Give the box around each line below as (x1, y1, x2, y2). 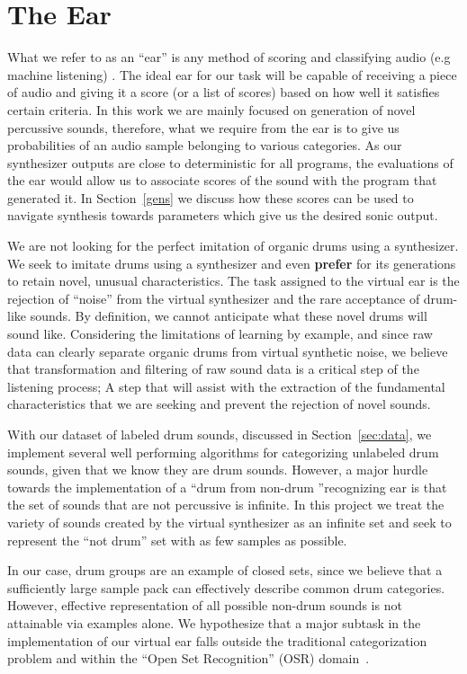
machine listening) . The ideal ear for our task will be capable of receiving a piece (7, 65, 457, 84)
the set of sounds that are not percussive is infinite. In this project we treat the (7, 495, 445, 514)
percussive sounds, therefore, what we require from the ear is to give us (7, 118, 400, 137)
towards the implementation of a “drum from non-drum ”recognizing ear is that (7, 477, 447, 496)
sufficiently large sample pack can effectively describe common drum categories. (7, 578, 445, 597)
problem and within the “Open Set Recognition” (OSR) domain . (7, 649, 370, 668)
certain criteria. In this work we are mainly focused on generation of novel (7, 100, 416, 119)
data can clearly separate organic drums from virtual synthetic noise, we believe (7, 341, 448, 360)
